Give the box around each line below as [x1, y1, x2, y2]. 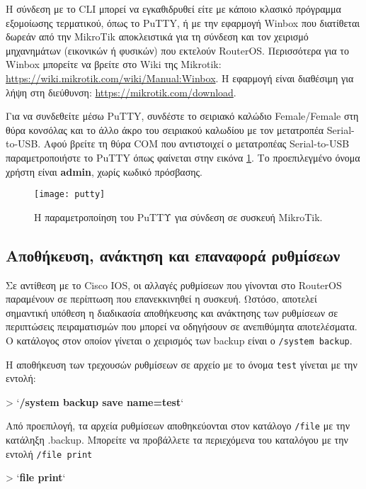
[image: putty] [34, 189, 105, 200]
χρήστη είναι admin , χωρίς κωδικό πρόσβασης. [6, 164, 202, 179]
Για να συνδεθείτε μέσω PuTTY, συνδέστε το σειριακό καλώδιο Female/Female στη [6, 108, 359, 123]
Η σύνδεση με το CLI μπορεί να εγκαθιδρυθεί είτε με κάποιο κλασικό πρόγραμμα [6, 1, 341, 16]
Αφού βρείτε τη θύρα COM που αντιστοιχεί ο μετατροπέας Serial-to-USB [43, 136, 350, 151]
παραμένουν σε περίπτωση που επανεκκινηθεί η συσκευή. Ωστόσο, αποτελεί [6, 291, 317, 306]
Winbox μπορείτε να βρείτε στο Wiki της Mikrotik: [6, 57, 222, 72]
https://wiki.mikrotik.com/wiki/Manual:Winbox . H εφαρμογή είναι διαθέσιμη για [6, 70, 354, 85]
